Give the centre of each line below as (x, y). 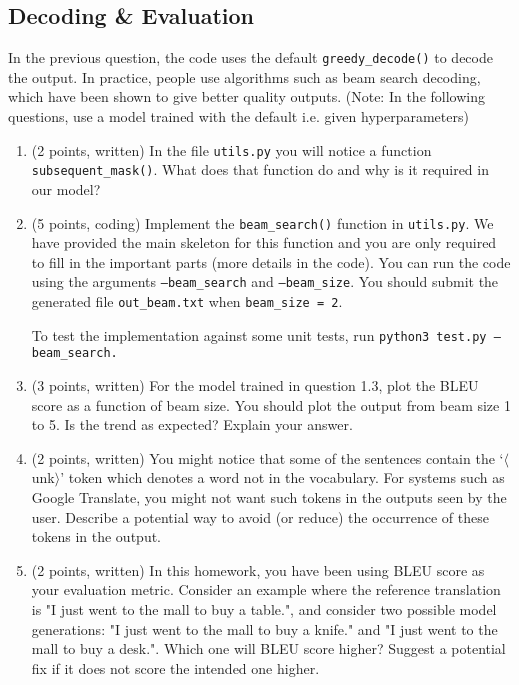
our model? (66, 188)
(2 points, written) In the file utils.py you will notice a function (231, 149)
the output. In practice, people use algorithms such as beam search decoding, (244, 76)
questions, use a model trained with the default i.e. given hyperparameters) (238, 116)
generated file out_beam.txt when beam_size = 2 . (187, 301)
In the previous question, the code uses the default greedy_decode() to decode (250, 57)
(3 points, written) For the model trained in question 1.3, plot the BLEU (255, 385)
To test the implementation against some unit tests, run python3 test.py (259, 334)
